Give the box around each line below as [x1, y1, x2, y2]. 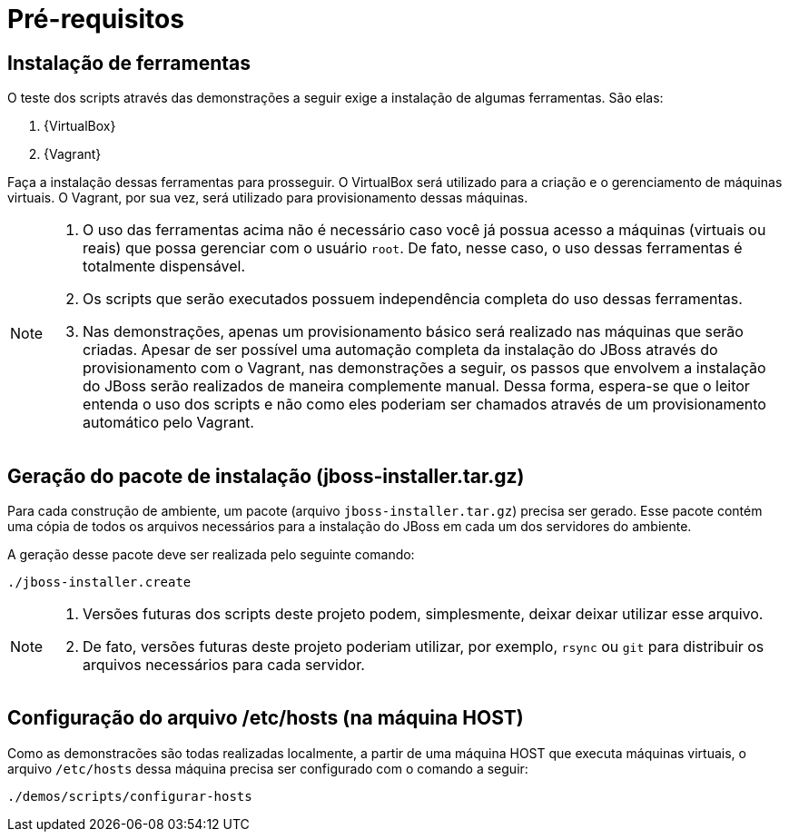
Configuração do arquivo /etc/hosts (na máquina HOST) [7, 706, 524, 730]
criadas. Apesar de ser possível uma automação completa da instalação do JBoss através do [83, 341, 718, 360]
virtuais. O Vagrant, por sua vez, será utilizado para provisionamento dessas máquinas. [7, 190, 528, 206]
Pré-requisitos [7, 4, 184, 35]
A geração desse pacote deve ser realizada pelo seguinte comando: [7, 547, 415, 563]
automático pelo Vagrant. [83, 413, 254, 432]
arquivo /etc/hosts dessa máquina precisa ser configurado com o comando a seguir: [7, 760, 528, 776]
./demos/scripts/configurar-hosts [7, 788, 252, 804]
